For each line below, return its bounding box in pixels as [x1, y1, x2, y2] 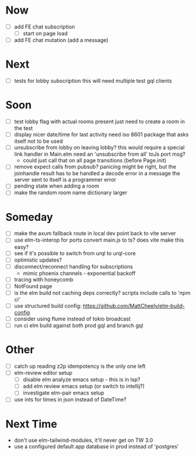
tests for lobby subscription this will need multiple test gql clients [14, 78, 172, 85]
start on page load [22, 30, 68, 37]
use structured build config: [14, 302, 82, 309]
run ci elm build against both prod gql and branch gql [14, 322, 143, 329]
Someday [5, 210, 54, 224]
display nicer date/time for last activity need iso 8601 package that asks [14, 131, 189, 138]
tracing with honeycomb [14, 276, 73, 283]
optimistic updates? [14, 256, 63, 264]
